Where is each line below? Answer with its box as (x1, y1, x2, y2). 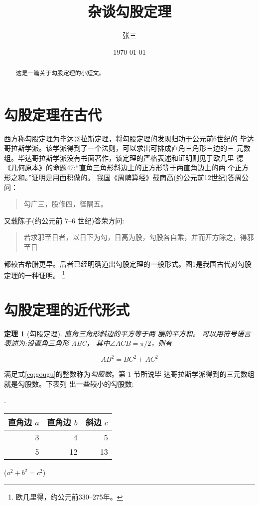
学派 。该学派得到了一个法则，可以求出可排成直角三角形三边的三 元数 (24, 143, 251, 153)
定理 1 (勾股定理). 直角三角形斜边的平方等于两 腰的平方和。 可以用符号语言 (4, 328, 251, 338)
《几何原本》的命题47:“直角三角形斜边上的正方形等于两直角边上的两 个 (4, 162, 235, 173)
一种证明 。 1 (24, 269, 65, 280)
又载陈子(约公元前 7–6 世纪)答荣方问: (4, 215, 125, 225)
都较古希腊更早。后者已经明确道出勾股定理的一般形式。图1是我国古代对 (4, 258, 238, 269)
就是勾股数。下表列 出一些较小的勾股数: (4, 378, 134, 389)
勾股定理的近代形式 (4, 299, 130, 319)
